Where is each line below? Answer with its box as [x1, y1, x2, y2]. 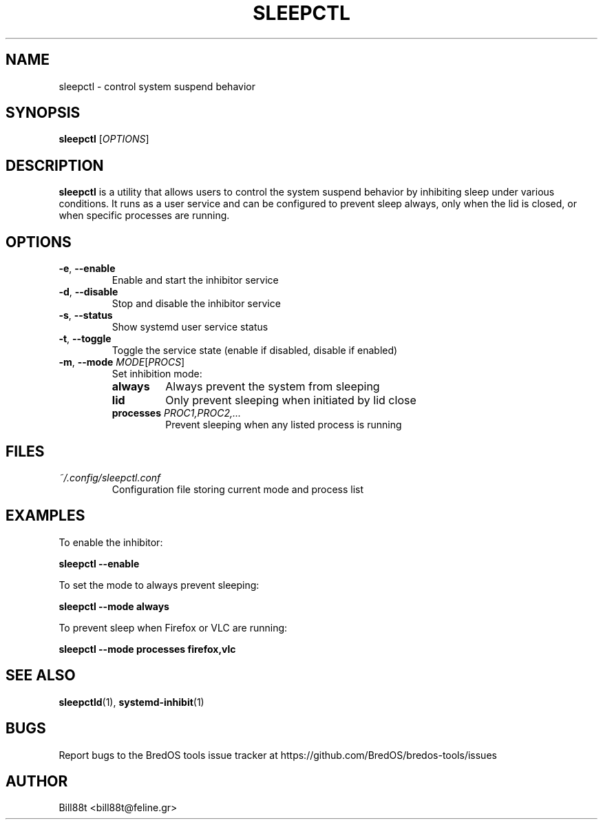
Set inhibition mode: [112, 368, 202, 380]
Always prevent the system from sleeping [165, 379, 380, 394]
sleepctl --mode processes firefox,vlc [59, 643, 236, 655]
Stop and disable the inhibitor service [112, 297, 281, 310]
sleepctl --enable [59, 557, 140, 570]
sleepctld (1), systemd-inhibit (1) [59, 696, 204, 708]
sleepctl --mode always [59, 600, 169, 612]
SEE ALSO [6, 667, 76, 685]
